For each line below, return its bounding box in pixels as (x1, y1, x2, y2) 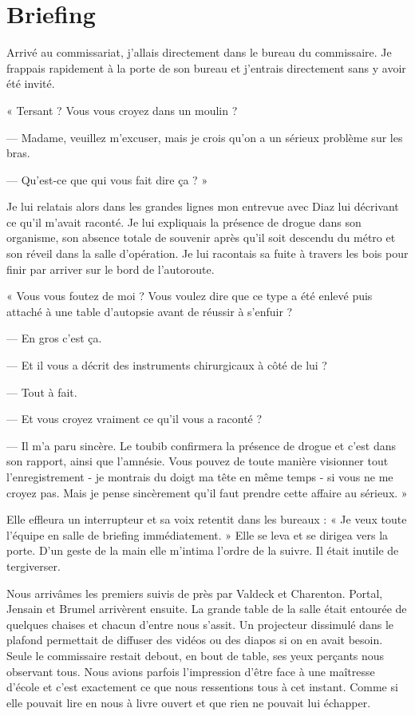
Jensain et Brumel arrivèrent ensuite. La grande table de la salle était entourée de (6, 600, 407, 617)
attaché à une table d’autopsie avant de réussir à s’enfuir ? (6, 303, 293, 319)
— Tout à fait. (6, 383, 77, 400)
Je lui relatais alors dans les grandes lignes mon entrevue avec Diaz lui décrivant (6, 198, 399, 215)
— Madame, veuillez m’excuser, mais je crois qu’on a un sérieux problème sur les (6, 129, 403, 145)
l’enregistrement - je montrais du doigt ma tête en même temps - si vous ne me (6, 469, 393, 485)
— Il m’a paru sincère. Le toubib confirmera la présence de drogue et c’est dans (6, 437, 396, 453)
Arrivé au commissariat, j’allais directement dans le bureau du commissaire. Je (6, 44, 392, 61)
